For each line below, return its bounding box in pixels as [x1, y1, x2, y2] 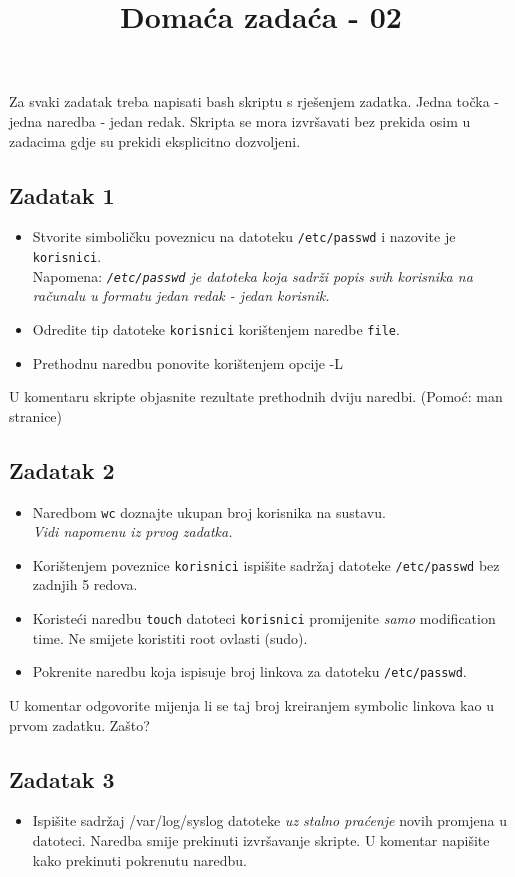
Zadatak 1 [9, 179, 115, 210]
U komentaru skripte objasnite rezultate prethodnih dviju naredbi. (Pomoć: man [9, 386, 503, 407]
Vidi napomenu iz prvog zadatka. [32, 521, 233, 542]
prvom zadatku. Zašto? [9, 714, 150, 735]
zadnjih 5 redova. [32, 574, 138, 595]
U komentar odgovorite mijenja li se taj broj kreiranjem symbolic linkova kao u [9, 694, 494, 715]
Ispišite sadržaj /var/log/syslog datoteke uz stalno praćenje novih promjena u [32, 810, 507, 831]
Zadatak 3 [9, 763, 115, 794]
